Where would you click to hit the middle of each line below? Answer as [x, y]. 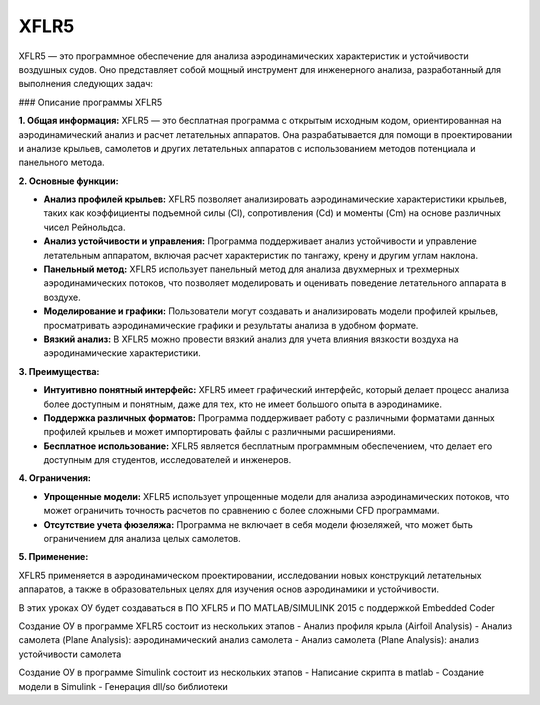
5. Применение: [53, 557]
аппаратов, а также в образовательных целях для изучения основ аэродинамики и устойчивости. [229, 589]
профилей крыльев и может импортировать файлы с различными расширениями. [220, 432]
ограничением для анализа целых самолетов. [142, 539]
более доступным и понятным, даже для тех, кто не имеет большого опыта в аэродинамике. [242, 404]
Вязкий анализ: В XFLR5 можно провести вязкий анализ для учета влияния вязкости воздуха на [251, 339]
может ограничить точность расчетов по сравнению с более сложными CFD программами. [241, 511]
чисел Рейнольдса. [84, 227]
